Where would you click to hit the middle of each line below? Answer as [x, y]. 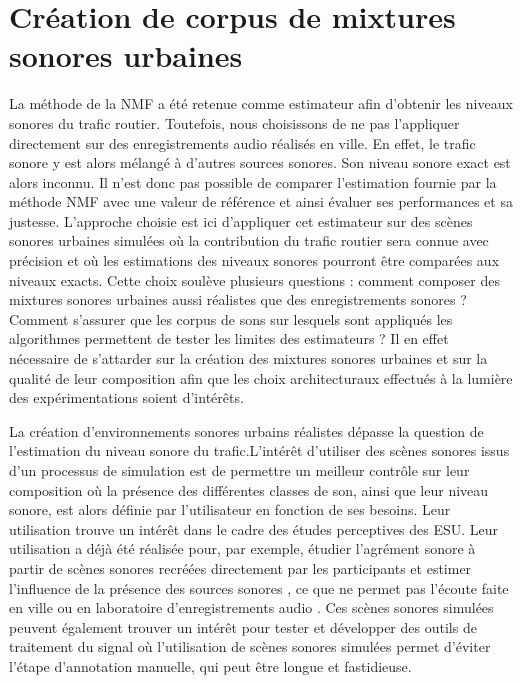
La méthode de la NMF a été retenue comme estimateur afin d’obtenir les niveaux [261, 103]
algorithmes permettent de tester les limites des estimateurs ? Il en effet [229, 338]
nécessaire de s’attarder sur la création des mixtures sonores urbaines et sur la [248, 358]
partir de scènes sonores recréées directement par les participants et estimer [240, 567]
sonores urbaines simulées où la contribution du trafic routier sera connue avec [249, 240]
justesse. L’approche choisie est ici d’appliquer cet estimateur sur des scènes [241, 220]
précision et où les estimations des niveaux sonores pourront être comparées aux [254, 260]
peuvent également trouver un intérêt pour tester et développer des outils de [243, 626]
